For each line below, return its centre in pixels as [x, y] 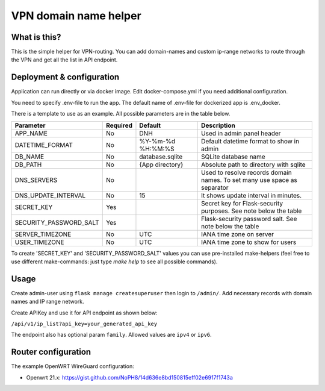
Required [119, 125]
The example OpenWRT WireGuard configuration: [73, 366]
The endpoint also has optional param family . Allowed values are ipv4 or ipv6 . [111, 335]
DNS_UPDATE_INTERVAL [50, 195]
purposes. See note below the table [251, 211]
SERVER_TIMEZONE [43, 234]
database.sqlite [161, 157]
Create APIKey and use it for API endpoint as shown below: [84, 313]
